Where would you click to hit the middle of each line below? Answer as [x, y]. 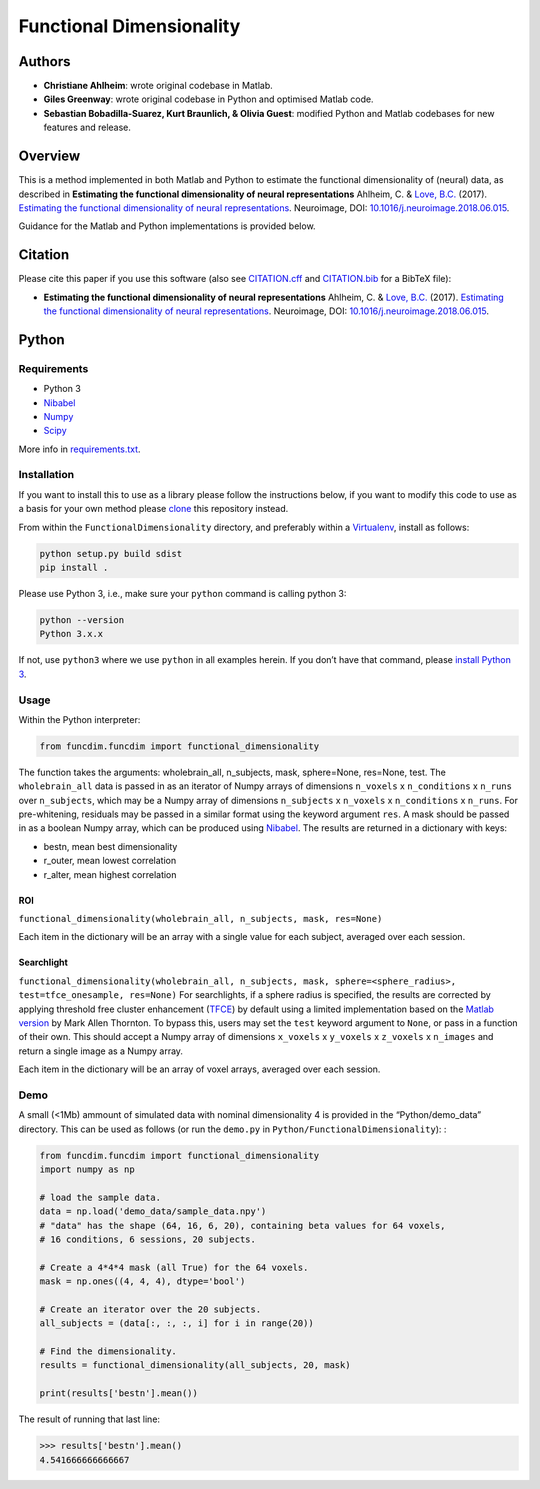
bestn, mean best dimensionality [110, 846]
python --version [82, 619]
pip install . [74, 568]
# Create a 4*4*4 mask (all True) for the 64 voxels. [174, 1267]
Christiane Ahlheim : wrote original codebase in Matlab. [158, 86]
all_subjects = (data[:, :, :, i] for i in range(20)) [176, 1323]
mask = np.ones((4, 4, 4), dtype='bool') [142, 1281]
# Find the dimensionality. [108, 1351]
